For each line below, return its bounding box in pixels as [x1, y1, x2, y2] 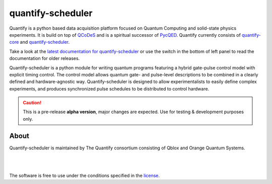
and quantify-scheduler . [20, 39, 70, 45]
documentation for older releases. [9, 55, 80, 61]
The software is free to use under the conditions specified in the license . [9, 172, 160, 178]
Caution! [23, 100, 42, 106]
